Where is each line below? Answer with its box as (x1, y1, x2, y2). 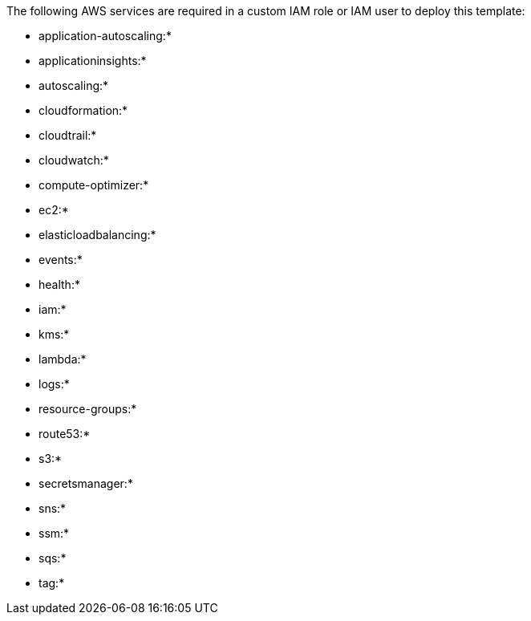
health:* (39, 278, 80, 291)
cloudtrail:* (39, 128, 97, 142)
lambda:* (39, 352, 87, 366)
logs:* (39, 377, 70, 391)
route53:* (39, 427, 91, 440)
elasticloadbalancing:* (39, 228, 156, 241)
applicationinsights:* (39, 54, 147, 67)
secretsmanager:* (39, 477, 133, 490)
